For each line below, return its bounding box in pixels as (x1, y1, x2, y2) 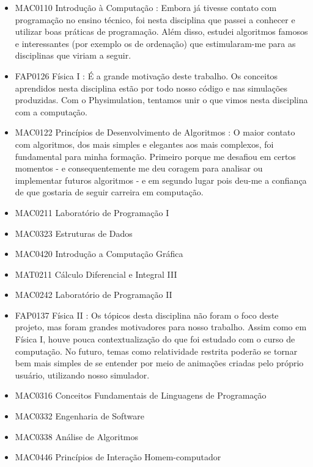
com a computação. (15, 105, 87, 118)
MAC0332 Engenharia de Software (15, 410, 144, 422)
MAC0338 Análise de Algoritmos (15, 430, 139, 443)
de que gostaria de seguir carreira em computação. (15, 186, 204, 198)
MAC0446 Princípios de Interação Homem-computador (15, 451, 221, 463)
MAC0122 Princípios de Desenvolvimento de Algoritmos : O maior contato (15, 126, 295, 139)
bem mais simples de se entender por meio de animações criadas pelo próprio (15, 357, 304, 369)
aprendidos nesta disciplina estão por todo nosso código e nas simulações (15, 81, 288, 94)
